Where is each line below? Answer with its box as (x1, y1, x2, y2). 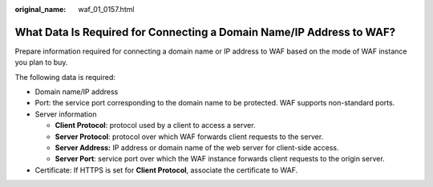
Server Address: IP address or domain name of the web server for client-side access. (55, 143, 340, 153)
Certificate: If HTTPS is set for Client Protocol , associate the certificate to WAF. (34, 165, 298, 175)
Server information (34, 109, 97, 119)
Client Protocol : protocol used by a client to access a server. (55, 121, 256, 130)
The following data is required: (14, 72, 115, 82)
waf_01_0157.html (78, 5, 135, 14)
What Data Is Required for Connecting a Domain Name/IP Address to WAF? (14, 25, 396, 39)
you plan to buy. (14, 58, 68, 67)
